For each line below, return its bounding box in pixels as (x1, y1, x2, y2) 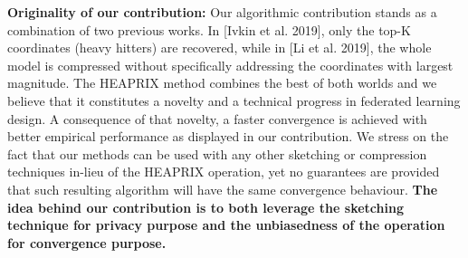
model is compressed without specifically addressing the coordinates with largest (7, 55, 454, 74)
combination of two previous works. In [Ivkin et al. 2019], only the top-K (7, 20, 411, 39)
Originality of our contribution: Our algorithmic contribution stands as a (7, 3, 437, 21)
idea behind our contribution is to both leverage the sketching (7, 197, 404, 216)
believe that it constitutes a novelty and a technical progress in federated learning (7, 91, 461, 110)
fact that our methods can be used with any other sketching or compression (7, 144, 427, 163)
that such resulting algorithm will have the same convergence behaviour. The (7, 179, 438, 198)
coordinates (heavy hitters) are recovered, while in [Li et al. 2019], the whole (7, 38, 432, 57)
